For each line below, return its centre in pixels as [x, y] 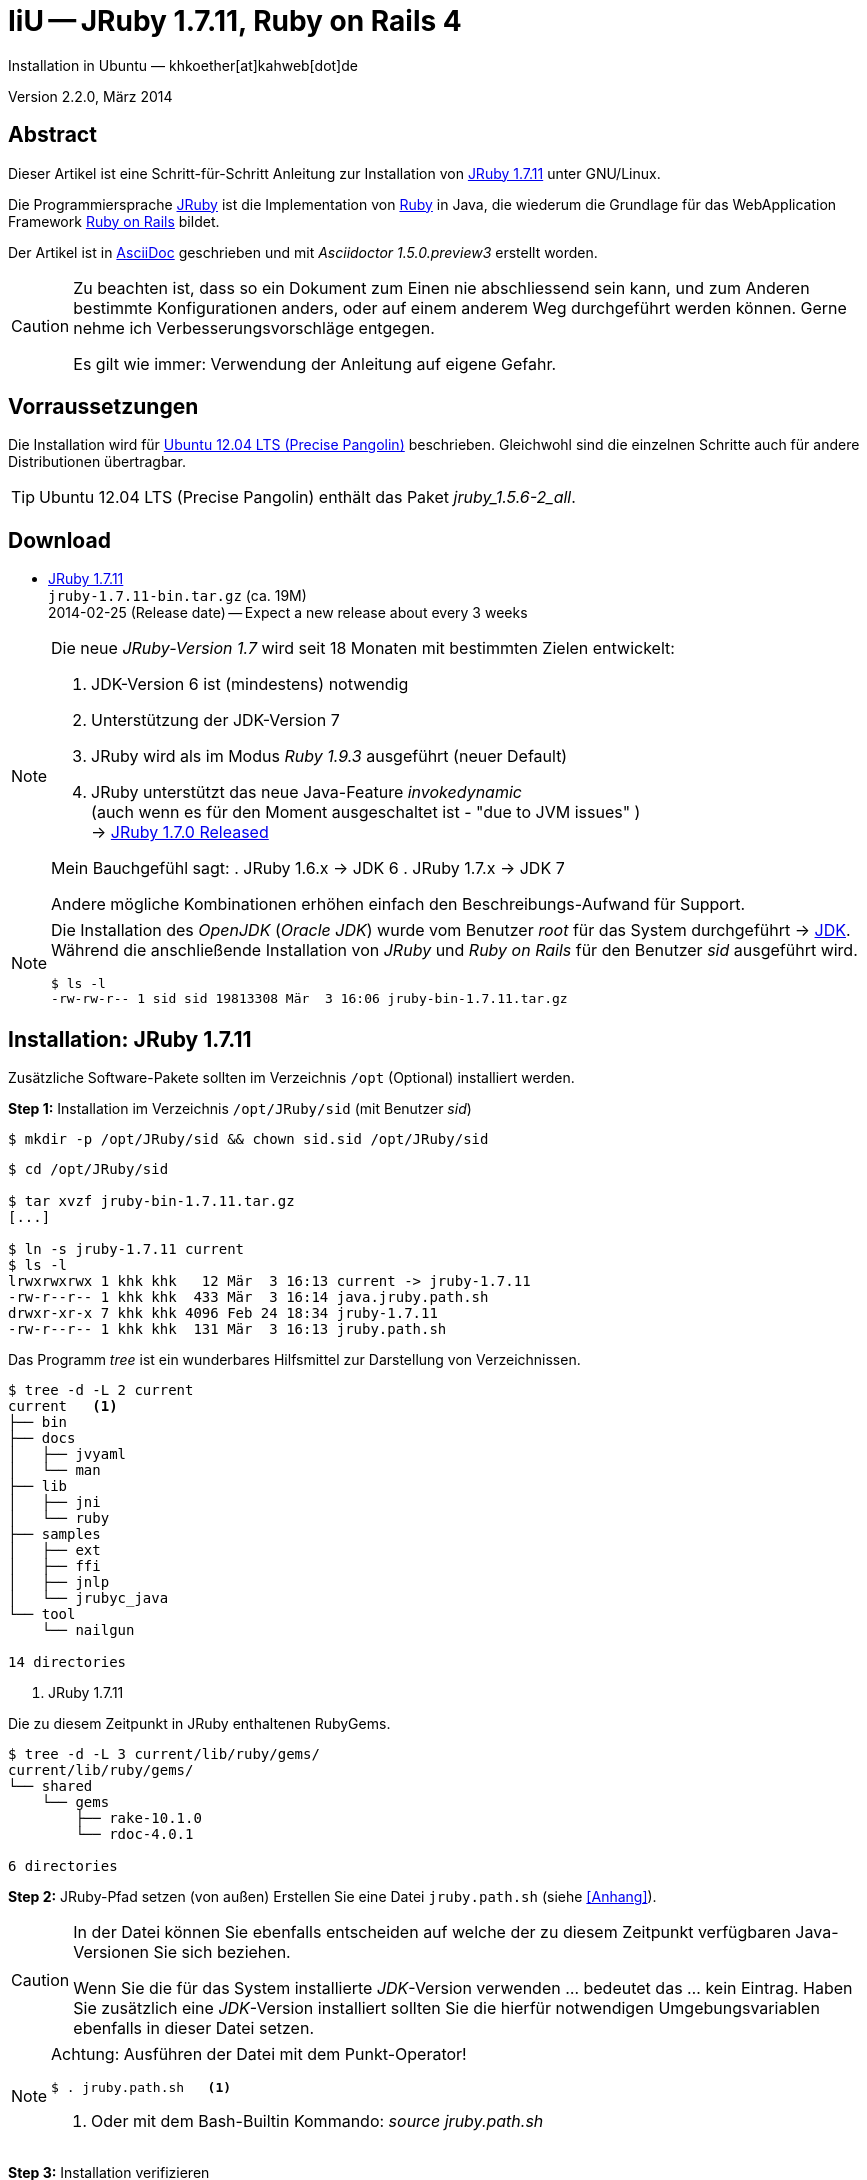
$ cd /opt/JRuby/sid [88, 1169]
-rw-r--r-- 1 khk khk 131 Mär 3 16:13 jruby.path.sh [227, 1329]
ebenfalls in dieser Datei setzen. [193, 2028]
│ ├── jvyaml [67, 1454]
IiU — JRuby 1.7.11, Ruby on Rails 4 [235, 21]
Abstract [52, 135]
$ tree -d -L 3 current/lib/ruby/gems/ [164, 1754]
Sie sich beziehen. [222, 1952]
